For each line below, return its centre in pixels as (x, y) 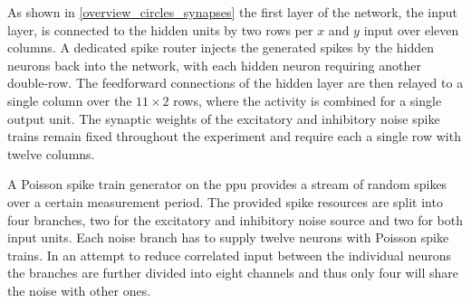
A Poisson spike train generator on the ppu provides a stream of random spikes (227, 184)
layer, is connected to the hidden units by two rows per (160, 29)
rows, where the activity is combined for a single (308, 100)
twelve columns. (51, 153)
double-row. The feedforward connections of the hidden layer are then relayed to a (235, 83)
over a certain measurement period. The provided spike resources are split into (225, 201)
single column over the (70, 100)
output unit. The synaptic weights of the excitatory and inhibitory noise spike (224, 118)
